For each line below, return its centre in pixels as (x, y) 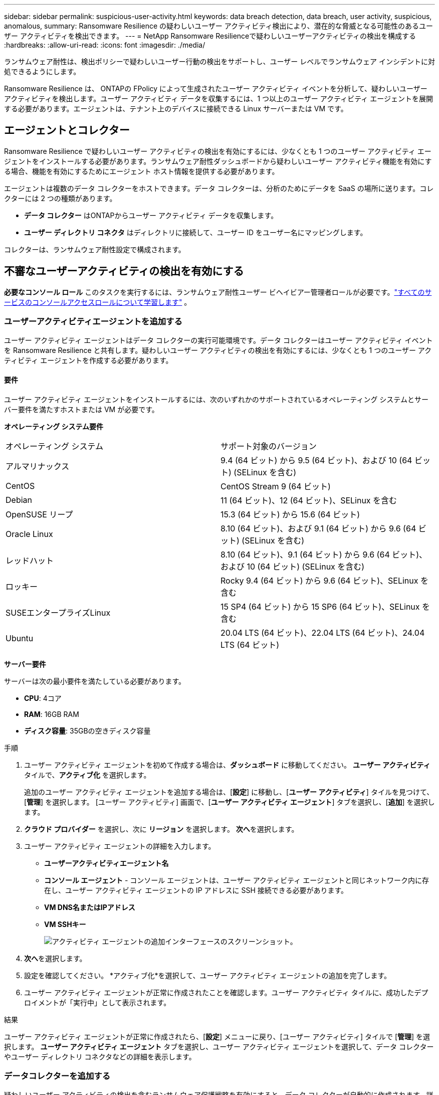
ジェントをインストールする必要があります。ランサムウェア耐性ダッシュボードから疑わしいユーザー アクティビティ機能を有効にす (218, 161)
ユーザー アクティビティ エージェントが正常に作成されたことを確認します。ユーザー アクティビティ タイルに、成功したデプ (226, 992)
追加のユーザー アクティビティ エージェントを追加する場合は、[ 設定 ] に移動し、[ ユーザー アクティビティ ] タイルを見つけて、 (229, 792)
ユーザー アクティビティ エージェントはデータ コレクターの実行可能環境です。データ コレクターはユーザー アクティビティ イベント (218, 340)
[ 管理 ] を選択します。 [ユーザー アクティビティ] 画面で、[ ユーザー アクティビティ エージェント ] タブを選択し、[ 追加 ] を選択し (230, 802)
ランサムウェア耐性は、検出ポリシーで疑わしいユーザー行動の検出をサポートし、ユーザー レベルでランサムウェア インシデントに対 (220, 61)
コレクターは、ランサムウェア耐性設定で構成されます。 (95, 249)
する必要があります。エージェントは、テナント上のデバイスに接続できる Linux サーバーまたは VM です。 (176, 109)
